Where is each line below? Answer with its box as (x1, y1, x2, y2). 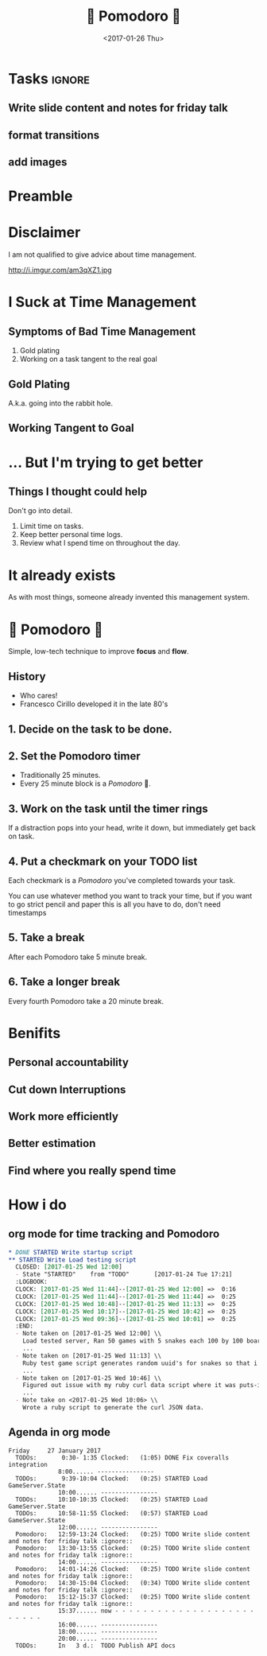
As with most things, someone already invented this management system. (8, 593, 250, 602)
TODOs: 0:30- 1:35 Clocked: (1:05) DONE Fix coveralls (15, 1453, 229, 1462)
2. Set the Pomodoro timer (8, 749, 141, 763)
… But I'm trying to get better (8, 453, 203, 472)
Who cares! (19, 691, 58, 701)
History (8, 670, 46, 683)
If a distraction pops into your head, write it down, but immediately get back (8, 823, 256, 833)
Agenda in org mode (8, 1425, 111, 1439)
